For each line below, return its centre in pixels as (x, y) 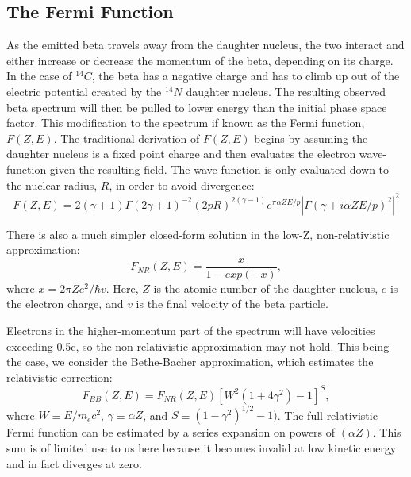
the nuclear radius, (52, 185)
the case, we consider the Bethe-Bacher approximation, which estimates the (190, 362)
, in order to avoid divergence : (182, 185)
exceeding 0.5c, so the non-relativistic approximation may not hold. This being (198, 346)
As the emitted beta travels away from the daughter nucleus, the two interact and (205, 45)
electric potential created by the (84, 91)
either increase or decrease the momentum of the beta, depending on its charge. (200, 60)
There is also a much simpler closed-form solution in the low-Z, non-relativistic (198, 234)
